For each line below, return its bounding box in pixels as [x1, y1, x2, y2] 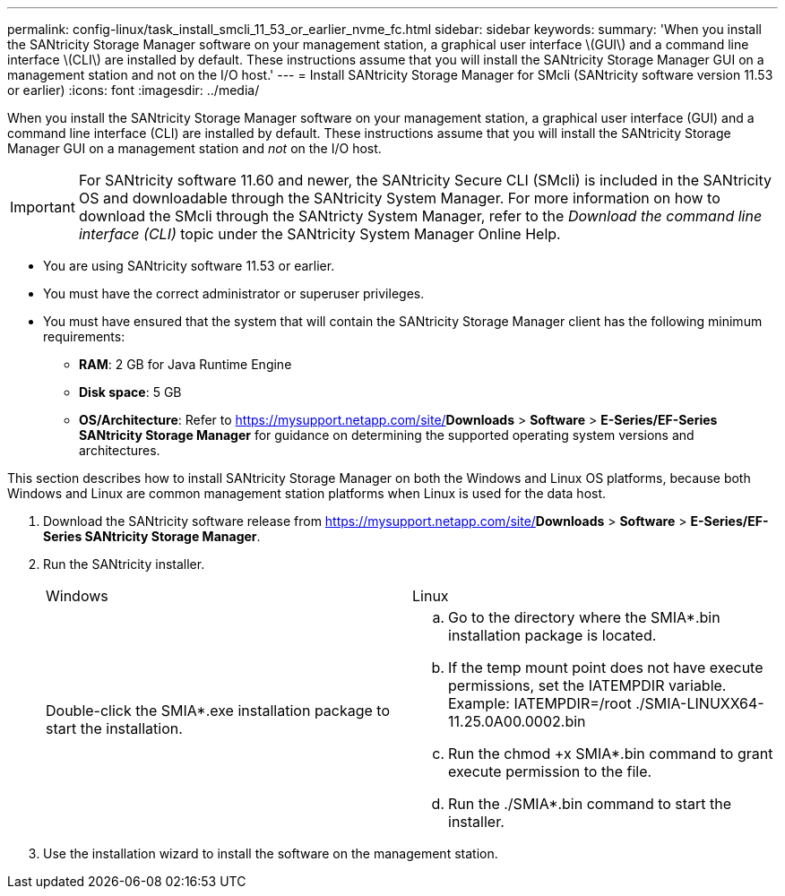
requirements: [43, 329, 125, 344]
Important [10, 198, 75, 216]
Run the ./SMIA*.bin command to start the [448, 795, 732, 813]
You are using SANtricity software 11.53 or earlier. [43, 258, 335, 273]
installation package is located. [448, 626, 657, 644]
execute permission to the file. [448, 762, 652, 780]
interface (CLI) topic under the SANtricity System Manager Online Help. [78, 225, 561, 243]
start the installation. [46, 719, 183, 737]
